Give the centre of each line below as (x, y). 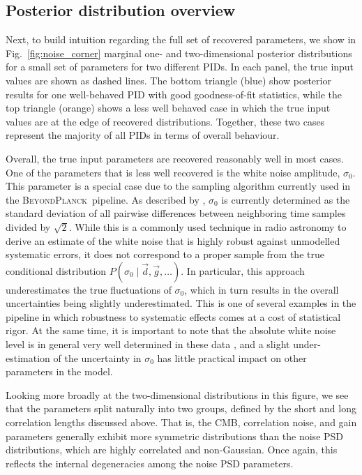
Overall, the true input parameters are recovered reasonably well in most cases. (175, 158)
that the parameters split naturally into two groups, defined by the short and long (181, 408)
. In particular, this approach (243, 270)
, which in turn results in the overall (262, 289)
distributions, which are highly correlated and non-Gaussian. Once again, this (172, 450)
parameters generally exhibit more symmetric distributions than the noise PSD (175, 436)
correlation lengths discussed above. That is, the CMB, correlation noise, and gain (181, 422)
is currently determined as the (286, 199)
